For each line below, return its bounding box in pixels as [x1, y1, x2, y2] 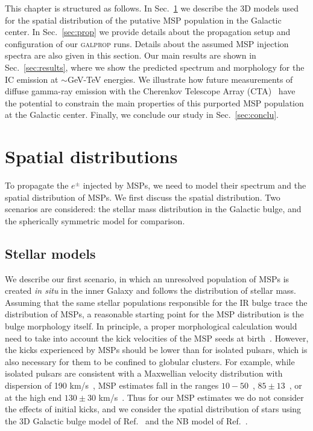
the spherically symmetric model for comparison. [5, 214, 185, 227]
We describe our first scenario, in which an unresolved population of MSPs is [5, 272, 289, 285]
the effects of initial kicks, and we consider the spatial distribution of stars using [5, 403, 302, 415]
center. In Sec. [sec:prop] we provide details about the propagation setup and [5, 25, 291, 38]
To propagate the [5, 179, 69, 192]
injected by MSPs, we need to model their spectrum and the [83, 179, 306, 192]
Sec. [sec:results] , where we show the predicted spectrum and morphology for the [5, 60, 305, 73]
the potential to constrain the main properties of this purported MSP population [5, 96, 304, 109]
